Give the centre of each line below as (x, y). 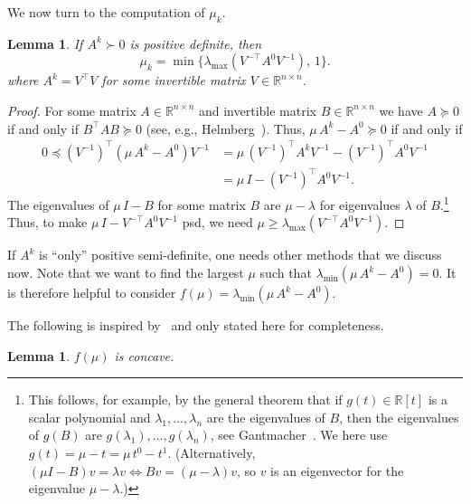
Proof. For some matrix (72, 110)
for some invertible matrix (174, 80)
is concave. (144, 355)
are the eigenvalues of (266, 417)
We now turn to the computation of (106, 12)
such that (286, 273)
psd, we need (217, 222)
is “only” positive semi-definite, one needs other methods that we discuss (240, 255)
